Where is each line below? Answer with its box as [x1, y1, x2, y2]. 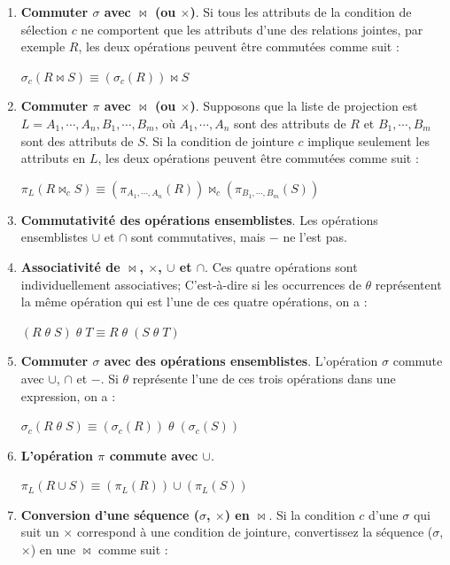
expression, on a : [20, 386, 116, 405]
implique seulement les [307, 131, 430, 150]
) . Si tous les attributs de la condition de [190, 3, 412, 20]
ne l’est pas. [283, 228, 347, 246]
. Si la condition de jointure [144, 131, 294, 150]
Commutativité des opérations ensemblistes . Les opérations [20, 210, 378, 228]
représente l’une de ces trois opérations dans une [132, 368, 396, 387]
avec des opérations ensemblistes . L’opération [104, 352, 378, 370]
